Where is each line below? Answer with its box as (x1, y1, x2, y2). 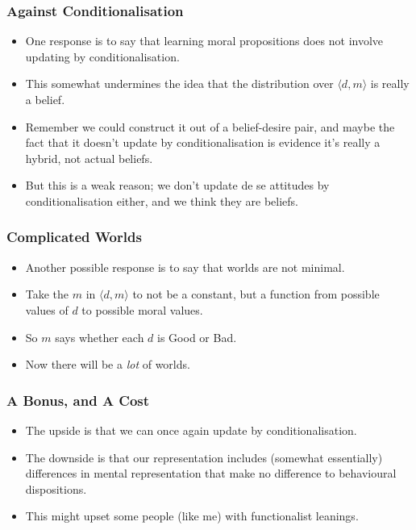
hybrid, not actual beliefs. (25, 149, 153, 166)
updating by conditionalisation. (25, 48, 180, 65)
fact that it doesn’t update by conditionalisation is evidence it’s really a (25, 134, 381, 151)
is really (370, 75, 410, 92)
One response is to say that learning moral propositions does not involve (25, 32, 384, 49)
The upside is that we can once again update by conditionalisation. (25, 421, 357, 438)
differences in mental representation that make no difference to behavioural (25, 465, 397, 482)
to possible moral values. (81, 301, 203, 318)
